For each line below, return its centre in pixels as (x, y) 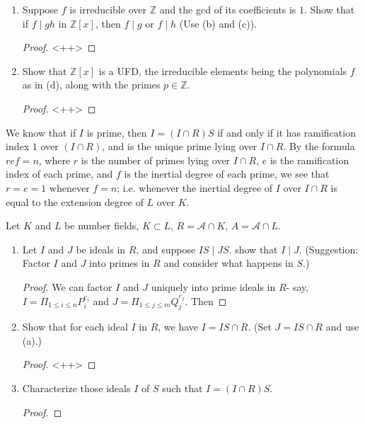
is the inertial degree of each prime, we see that (227, 174)
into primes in (120, 263)
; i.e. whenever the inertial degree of (195, 187)
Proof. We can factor (67, 286)
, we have (178, 327)
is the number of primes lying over (156, 160)
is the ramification (309, 160)
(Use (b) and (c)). (218, 23)
